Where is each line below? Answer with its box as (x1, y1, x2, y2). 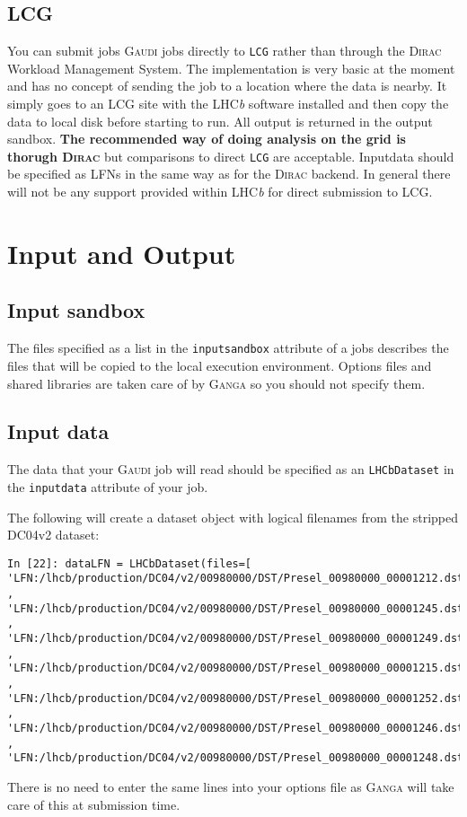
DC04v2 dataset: (7, 525, 100, 544)
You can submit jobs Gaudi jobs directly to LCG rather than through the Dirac (7, 41, 442, 60)
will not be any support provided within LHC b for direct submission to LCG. (7, 182, 433, 201)
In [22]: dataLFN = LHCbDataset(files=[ (7, 557, 252, 570)
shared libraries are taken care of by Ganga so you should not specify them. (7, 373, 426, 392)
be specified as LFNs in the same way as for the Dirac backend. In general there (7, 164, 451, 183)
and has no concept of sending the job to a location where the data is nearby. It (7, 76, 447, 95)
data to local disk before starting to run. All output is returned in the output (7, 111, 433, 130)
